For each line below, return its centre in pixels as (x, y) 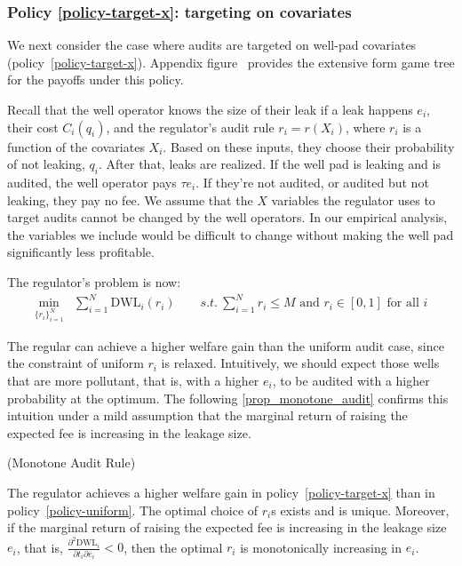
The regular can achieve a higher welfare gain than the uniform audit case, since (226, 345)
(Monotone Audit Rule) (72, 462)
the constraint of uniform (76, 363)
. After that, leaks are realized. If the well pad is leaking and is (270, 164)
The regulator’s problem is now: (94, 281)
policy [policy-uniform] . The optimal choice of (133, 510)
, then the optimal (173, 547)
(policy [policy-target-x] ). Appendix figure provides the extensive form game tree (231, 62)
